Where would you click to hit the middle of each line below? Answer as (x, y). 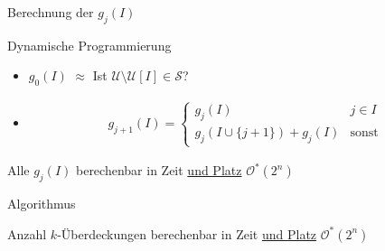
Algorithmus (42, 204)
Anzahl (27, 233)
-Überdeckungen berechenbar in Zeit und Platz (187, 233)
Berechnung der (51, 12)
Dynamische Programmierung (89, 45)
